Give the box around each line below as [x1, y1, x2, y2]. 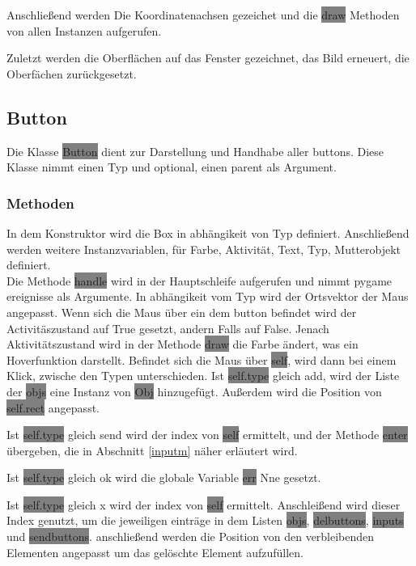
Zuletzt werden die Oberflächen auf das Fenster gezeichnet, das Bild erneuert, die [6, 49, 410, 66]
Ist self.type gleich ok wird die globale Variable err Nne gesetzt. [6, 469, 321, 486]
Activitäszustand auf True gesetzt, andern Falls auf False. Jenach [6, 319, 329, 336]
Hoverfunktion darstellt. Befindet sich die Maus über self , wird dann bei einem [6, 351, 397, 368]
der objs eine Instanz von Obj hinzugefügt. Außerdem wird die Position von [6, 382, 382, 399]
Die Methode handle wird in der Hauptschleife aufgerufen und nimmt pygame [6, 272, 393, 289]
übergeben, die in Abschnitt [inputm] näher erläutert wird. [6, 441, 298, 458]
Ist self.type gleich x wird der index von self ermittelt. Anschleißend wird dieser [6, 496, 401, 513]
